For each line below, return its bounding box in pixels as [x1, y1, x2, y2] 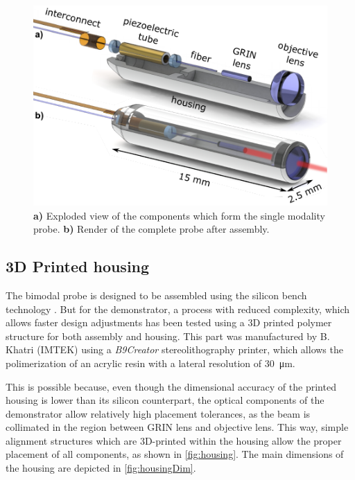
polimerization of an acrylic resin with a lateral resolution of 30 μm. [6, 355, 295, 370]
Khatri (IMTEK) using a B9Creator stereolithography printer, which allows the [6, 342, 343, 357]
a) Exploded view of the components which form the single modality [33, 208, 325, 222]
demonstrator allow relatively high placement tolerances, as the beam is [6, 406, 311, 420]
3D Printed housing [6, 256, 150, 277]
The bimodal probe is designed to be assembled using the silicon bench [6, 287, 307, 302]
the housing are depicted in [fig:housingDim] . [6, 461, 196, 475]
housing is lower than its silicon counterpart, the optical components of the [6, 393, 324, 407]
